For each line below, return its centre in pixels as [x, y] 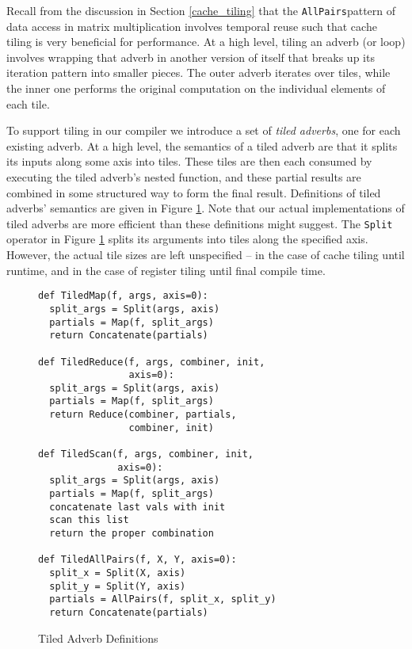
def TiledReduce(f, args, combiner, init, [152, 362]
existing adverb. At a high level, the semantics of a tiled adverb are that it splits [202, 145]
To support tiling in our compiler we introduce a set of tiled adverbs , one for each [204, 130]
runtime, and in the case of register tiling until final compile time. [166, 270]
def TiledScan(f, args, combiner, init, [146, 454]
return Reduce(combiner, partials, [143, 415]
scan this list [89, 520]
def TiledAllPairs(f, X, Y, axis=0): [137, 560]
